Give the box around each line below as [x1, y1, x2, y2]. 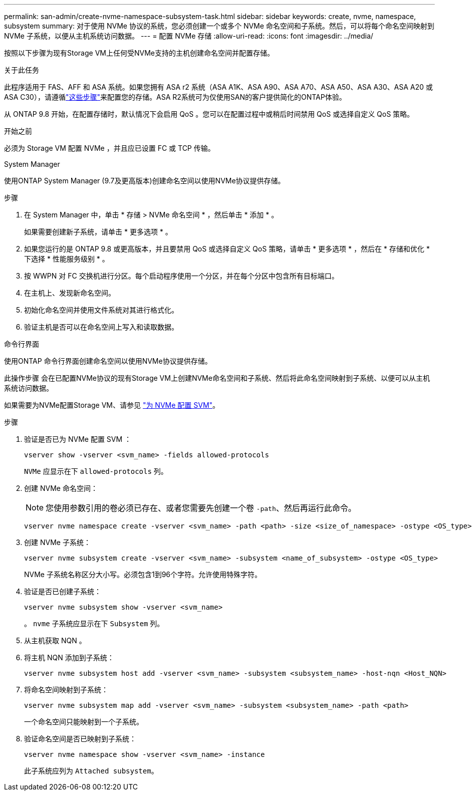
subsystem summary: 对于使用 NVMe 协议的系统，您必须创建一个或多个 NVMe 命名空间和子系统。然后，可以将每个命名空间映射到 [4, 22, 434, 30]
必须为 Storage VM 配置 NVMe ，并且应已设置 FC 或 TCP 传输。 [4, 144, 215, 152]
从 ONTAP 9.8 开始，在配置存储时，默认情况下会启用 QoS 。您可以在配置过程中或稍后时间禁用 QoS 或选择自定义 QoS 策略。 [4, 110, 414, 118]
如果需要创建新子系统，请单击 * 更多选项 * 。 [24, 227, 172, 236]
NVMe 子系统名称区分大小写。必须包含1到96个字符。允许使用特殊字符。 [24, 570, 262, 579]
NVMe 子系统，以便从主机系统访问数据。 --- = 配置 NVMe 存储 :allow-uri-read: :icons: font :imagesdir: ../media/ [4, 32, 373, 40]
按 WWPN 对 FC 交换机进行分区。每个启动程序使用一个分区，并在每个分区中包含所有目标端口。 [24, 272, 339, 280]
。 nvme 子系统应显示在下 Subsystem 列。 [24, 619, 164, 628]
